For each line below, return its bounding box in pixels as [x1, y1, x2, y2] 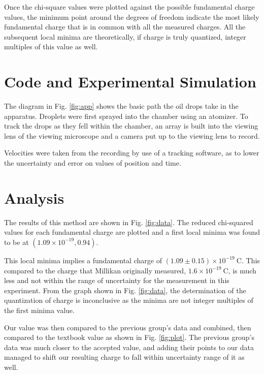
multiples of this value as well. [4, 41, 98, 52]
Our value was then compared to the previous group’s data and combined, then [4, 322, 251, 332]
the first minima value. [4, 304, 75, 315]
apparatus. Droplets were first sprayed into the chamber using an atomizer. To [4, 110, 248, 121]
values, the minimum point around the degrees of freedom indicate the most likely [4, 11, 259, 22]
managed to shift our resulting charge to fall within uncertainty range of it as [4, 352, 245, 362]
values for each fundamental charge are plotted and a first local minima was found [4, 227, 260, 237]
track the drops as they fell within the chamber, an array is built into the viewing [4, 120, 258, 131]
